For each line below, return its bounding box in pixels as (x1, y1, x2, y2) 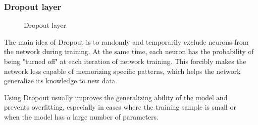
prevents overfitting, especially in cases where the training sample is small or (4, 102, 236, 112)
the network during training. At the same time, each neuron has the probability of (4, 46, 254, 57)
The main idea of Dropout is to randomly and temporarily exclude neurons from (4, 36, 249, 47)
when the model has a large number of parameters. (4, 111, 158, 122)
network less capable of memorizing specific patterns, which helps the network (4, 65, 241, 76)
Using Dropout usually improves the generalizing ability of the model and (4, 92, 228, 102)
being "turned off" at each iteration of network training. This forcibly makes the (4, 56, 246, 66)
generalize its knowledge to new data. (4, 75, 117, 86)
